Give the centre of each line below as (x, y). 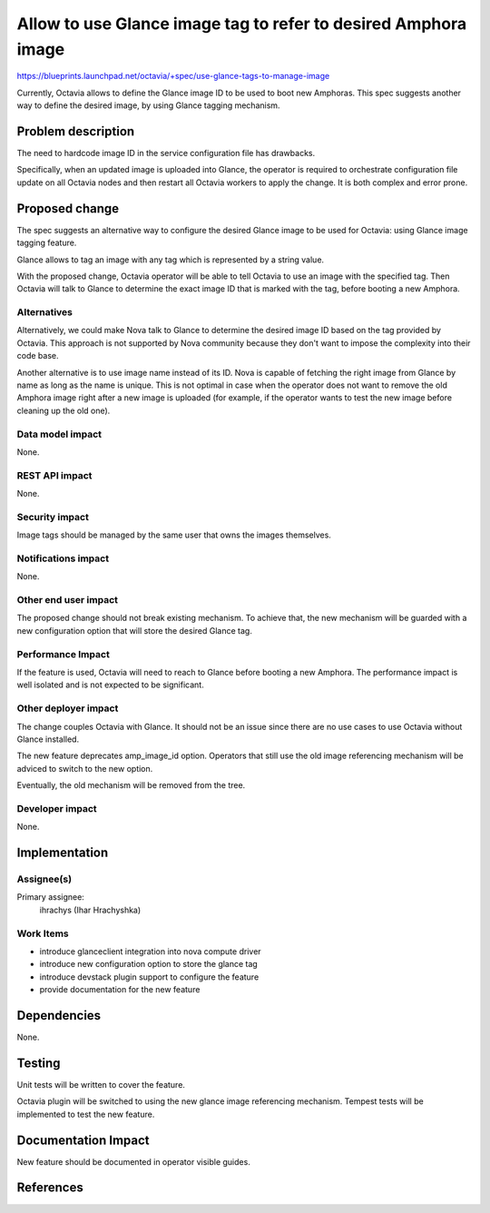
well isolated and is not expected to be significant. (110, 685)
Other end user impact (67, 600)
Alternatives (44, 312)
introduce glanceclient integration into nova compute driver (151, 951)
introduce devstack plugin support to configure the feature (149, 977)
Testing (39, 1063)
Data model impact (59, 434)
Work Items (43, 933)
